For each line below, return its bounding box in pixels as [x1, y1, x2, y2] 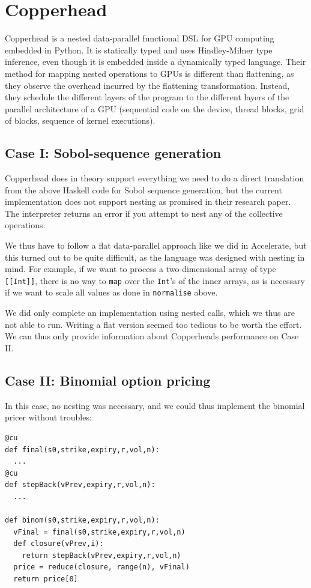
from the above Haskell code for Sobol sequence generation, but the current [5, 183, 282, 196]
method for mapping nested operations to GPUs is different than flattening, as [5, 67, 294, 79]
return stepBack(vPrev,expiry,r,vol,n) [22, 551, 181, 560]
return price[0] [13, 575, 78, 584]
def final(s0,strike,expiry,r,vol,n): [5, 445, 160, 454]
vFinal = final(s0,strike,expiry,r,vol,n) [13, 527, 186, 536]
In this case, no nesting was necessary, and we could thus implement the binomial [5, 399, 305, 411]
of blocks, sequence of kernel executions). [5, 114, 155, 127]
